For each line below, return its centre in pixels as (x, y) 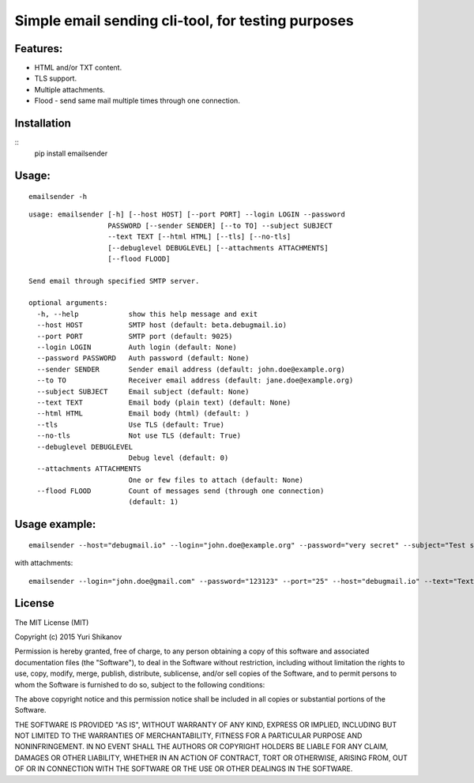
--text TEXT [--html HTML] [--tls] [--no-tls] (199, 237)
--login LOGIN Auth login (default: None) (137, 347)
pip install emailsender (71, 153)
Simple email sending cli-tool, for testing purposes (184, 21)
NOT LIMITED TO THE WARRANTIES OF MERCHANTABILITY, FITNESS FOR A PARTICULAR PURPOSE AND (188, 736)
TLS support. (56, 78)
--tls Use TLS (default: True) (131, 424)
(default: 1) (154, 502)
